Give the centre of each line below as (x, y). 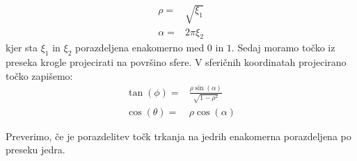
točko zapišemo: (39, 75)
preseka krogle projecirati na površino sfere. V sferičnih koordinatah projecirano (176, 62)
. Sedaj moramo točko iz (283, 48)
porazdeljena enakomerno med (140, 48)
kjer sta (22, 48)
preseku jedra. (35, 150)
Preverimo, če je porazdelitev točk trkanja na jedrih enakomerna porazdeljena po (178, 136)
